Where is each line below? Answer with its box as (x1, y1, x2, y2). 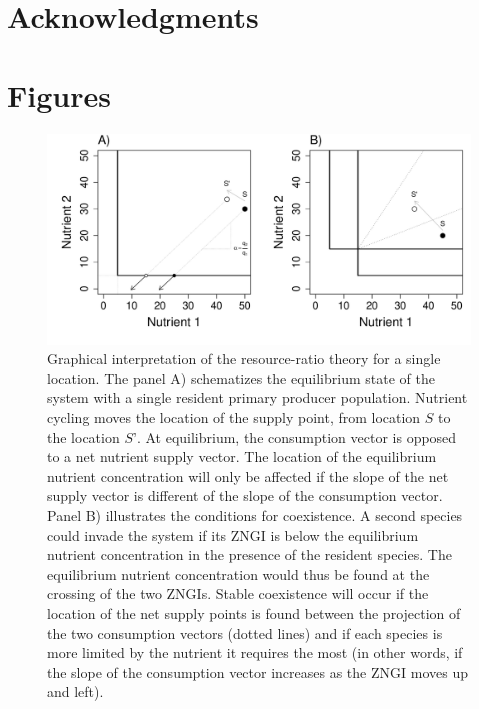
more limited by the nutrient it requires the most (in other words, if (47, 642, 463, 663)
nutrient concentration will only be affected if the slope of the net (47, 465, 449, 486)
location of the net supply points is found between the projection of (47, 602, 461, 623)
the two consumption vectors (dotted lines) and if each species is (47, 622, 443, 643)
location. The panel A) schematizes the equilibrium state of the (47, 367, 435, 388)
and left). (47, 681, 104, 702)
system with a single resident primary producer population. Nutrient (47, 387, 468, 408)
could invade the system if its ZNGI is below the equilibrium (47, 524, 419, 545)
